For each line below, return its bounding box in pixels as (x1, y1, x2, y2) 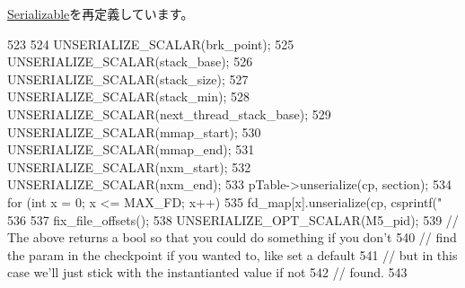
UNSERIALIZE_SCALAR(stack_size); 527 (7, 69, 249, 88)
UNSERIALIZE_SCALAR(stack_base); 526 (7, 52, 253, 71)
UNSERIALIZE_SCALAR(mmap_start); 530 (7, 122, 261, 141)
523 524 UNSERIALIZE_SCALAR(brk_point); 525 (7, 34, 294, 53)
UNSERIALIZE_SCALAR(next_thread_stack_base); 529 (7, 104, 331, 123)
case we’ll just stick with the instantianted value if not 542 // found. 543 (7, 263, 408, 282)
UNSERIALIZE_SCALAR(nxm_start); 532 (7, 157, 251, 176)
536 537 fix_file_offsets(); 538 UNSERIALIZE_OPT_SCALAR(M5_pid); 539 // (7, 210, 459, 229)
